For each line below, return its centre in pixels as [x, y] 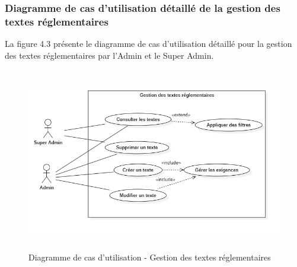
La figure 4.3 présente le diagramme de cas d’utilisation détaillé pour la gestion [148, 44]
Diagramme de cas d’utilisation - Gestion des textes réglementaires [150, 257]
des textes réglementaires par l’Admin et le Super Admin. [109, 55]
